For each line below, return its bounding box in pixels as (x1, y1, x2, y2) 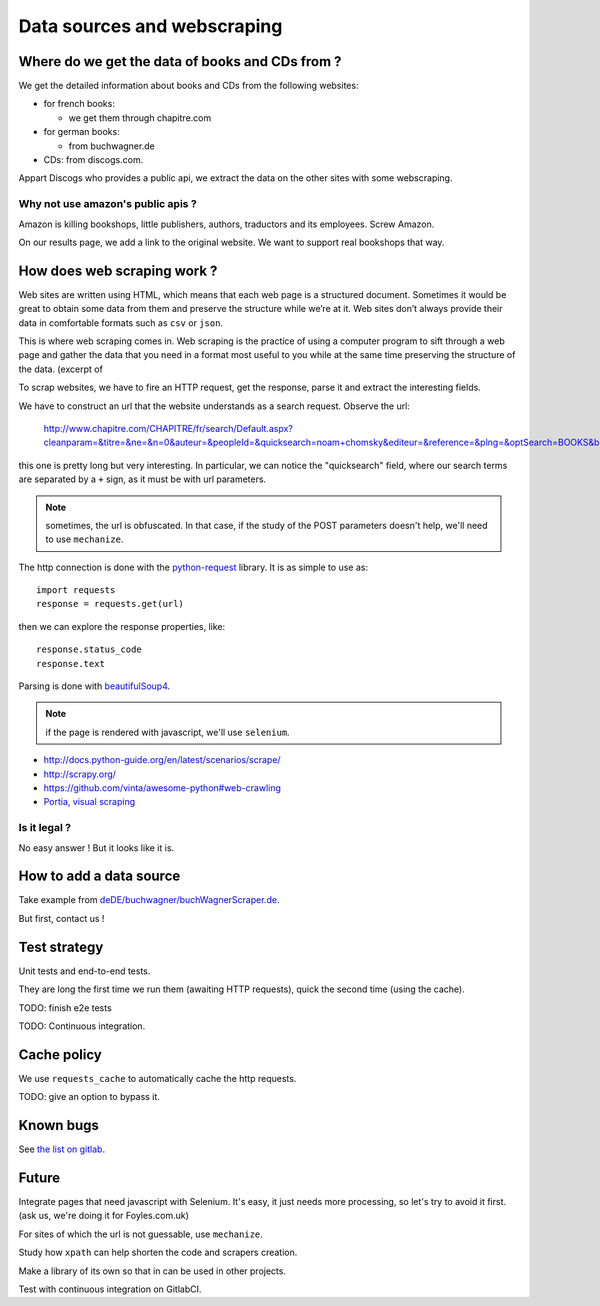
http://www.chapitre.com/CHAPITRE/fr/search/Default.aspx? (43, 422, 294, 434)
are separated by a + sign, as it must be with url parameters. (18, 473, 267, 485)
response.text (36, 658, 105, 669)
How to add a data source (18, 868, 181, 885)
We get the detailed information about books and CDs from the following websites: (18, 80, 359, 92)
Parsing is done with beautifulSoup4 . (18, 680, 171, 692)
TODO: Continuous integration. (18, 1020, 146, 1032)
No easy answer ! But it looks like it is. (18, 841, 175, 854)
